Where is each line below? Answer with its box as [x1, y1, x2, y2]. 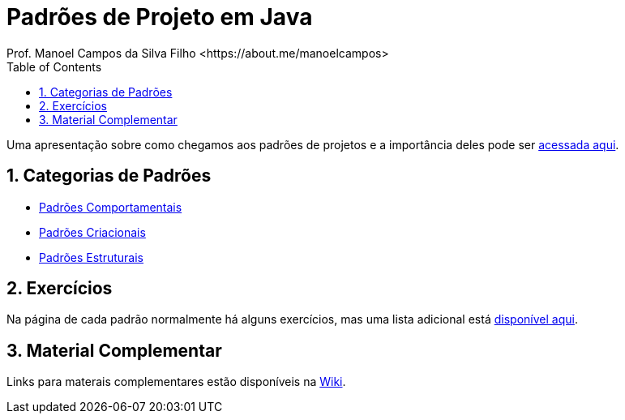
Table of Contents [6, 59, 102, 74]
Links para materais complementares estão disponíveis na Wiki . [6, 375, 346, 389]
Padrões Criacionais [39, 225, 146, 239]
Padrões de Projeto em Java [6, 3, 313, 31]
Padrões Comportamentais [39, 199, 182, 214]
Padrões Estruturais [39, 250, 144, 264]
